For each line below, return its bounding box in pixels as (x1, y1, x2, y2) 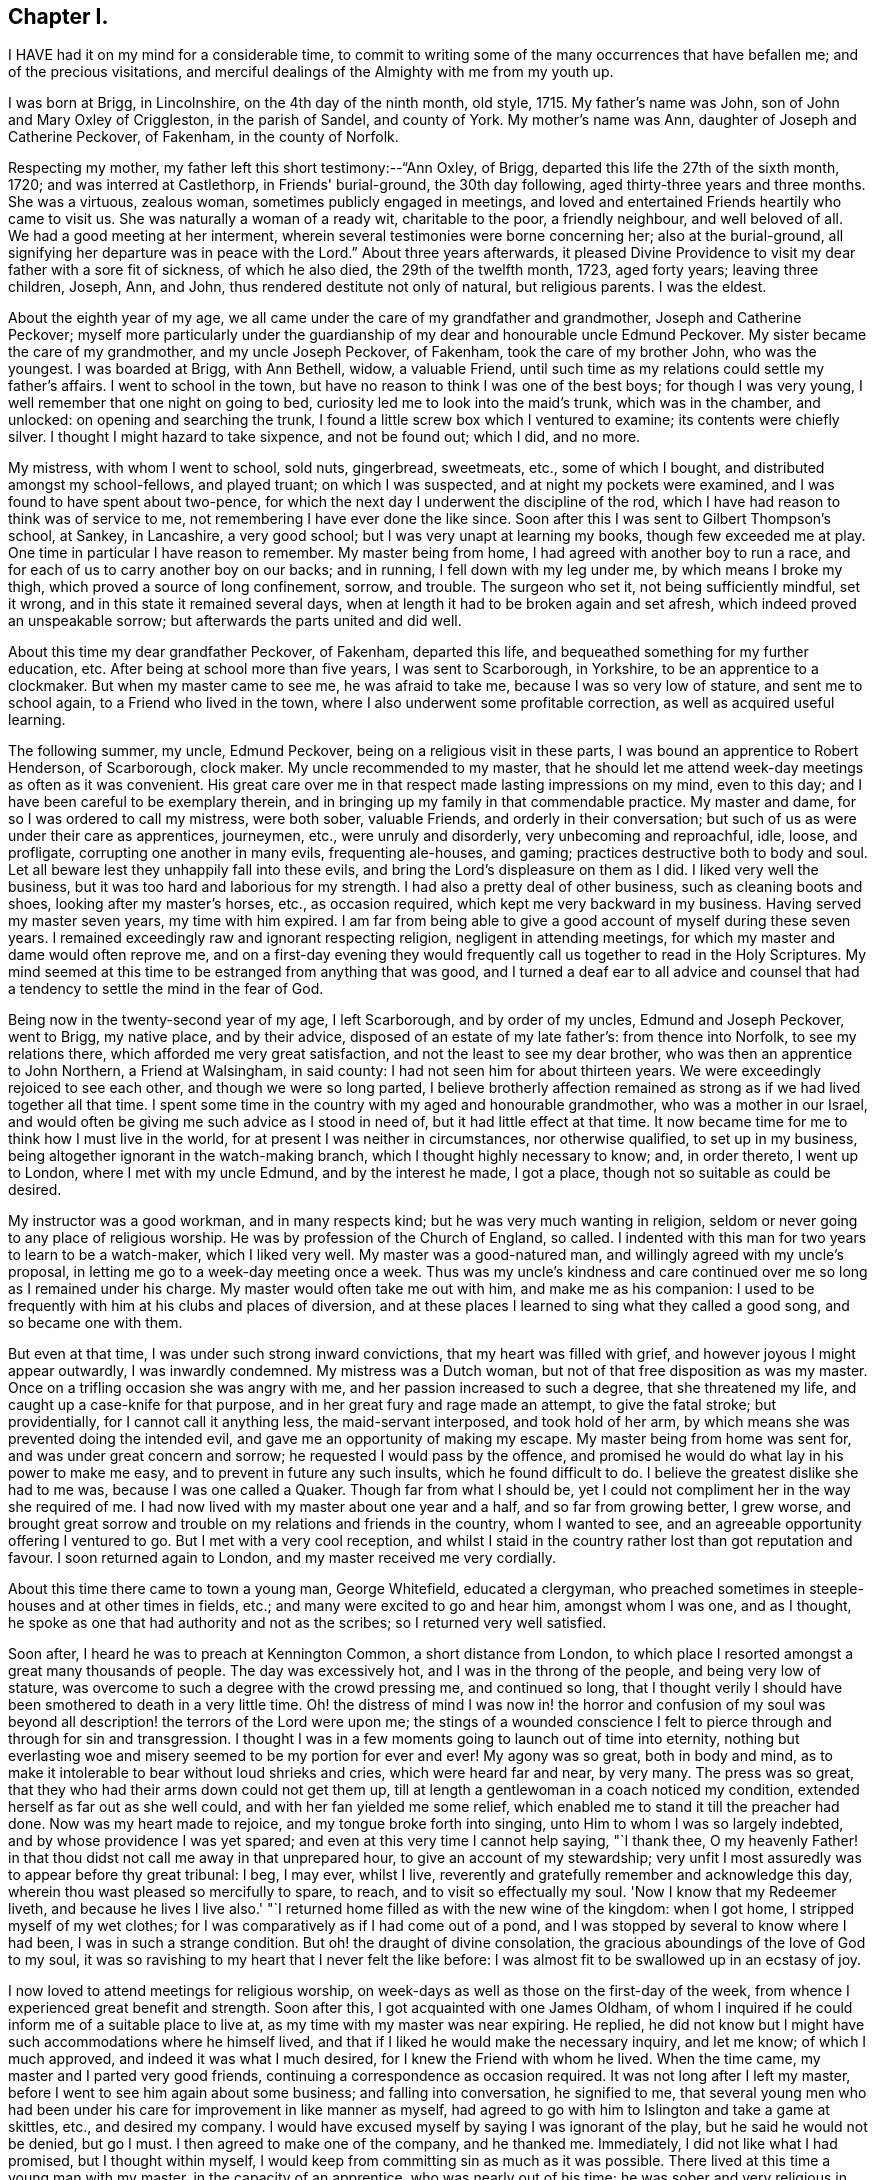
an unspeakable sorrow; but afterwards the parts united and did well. (8, 612, 462, 630)
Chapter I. (8, 4, 109, 29)
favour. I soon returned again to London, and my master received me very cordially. (8, 1549, 556, 1567)
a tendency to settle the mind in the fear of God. (8, 980, 324, 998)
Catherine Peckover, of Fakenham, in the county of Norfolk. (8, 128, 399, 146)
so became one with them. (8, 1314, 183, 1332)
